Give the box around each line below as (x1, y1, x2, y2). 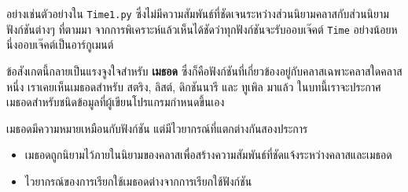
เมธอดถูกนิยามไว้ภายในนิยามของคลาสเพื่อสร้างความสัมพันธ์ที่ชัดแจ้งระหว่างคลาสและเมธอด (24, 146, 392, 163)
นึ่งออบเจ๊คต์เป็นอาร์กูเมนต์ (6, 36, 114, 53)
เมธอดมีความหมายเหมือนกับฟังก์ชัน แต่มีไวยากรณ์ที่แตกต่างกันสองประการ (6, 120, 308, 136)
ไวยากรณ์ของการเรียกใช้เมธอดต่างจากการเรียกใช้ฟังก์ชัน (24, 172, 252, 189)
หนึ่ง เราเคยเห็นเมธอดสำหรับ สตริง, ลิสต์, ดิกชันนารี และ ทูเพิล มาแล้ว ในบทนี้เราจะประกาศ (6, 78, 381, 94)
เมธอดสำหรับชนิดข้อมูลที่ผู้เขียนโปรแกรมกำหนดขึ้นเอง (6, 94, 225, 110)
